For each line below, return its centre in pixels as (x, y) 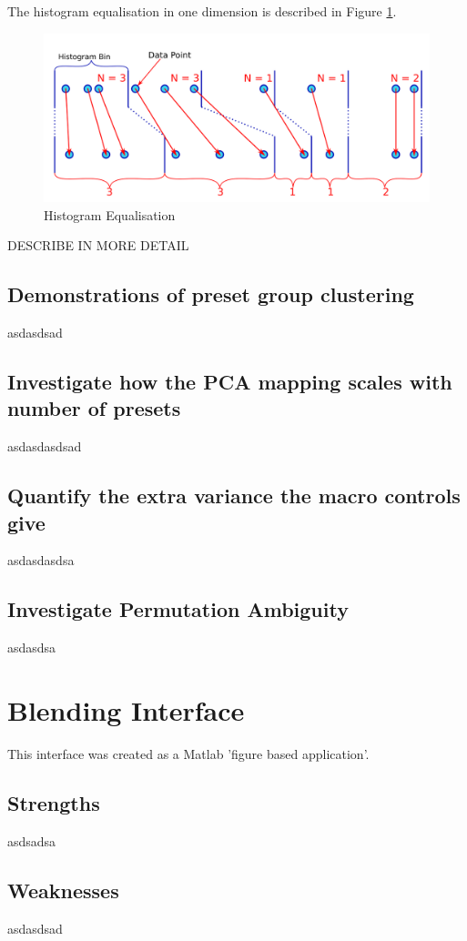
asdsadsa (32, 840)
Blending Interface (126, 710)
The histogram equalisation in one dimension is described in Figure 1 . (202, 11)
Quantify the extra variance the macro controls (234, 496)
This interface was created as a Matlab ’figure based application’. (188, 753)
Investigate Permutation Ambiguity (178, 609)
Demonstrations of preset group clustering (211, 294)
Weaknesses (63, 890)
